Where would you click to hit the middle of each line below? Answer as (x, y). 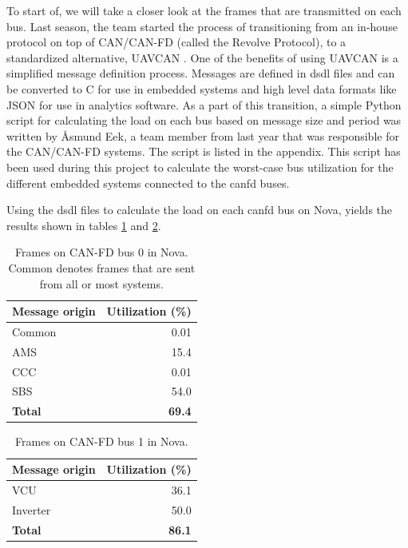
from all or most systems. (101, 283)
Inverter (32, 509)
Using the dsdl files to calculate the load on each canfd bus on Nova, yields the (200, 210)
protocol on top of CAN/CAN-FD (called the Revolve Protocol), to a (176, 42)
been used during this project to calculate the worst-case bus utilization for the (200, 167)
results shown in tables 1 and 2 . (84, 225)
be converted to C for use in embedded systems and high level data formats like (202, 88)
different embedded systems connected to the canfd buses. (148, 183)
